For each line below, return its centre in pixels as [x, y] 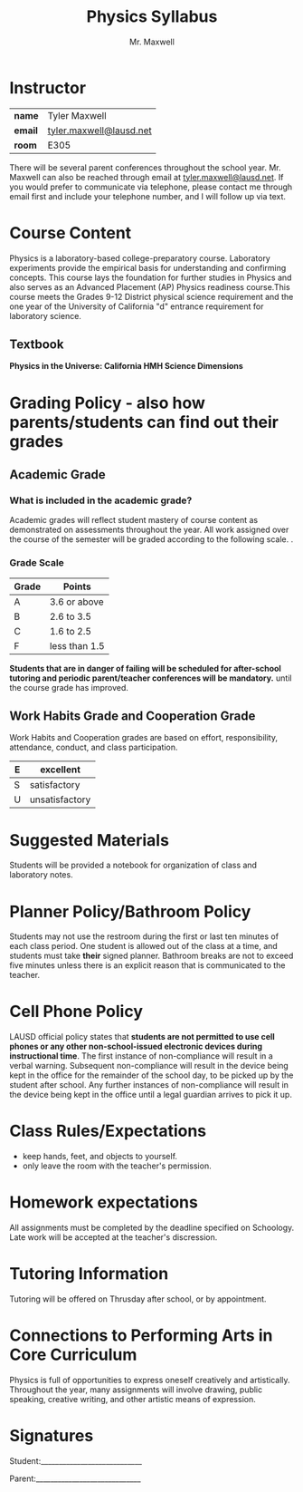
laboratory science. [45, 315]
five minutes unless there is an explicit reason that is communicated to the [147, 965]
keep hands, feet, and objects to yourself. [100, 1157]
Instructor [48, 87]
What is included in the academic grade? [101, 500]
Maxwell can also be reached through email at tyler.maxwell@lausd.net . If [147, 177]
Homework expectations [104, 1202]
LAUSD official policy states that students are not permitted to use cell [142, 1037]
